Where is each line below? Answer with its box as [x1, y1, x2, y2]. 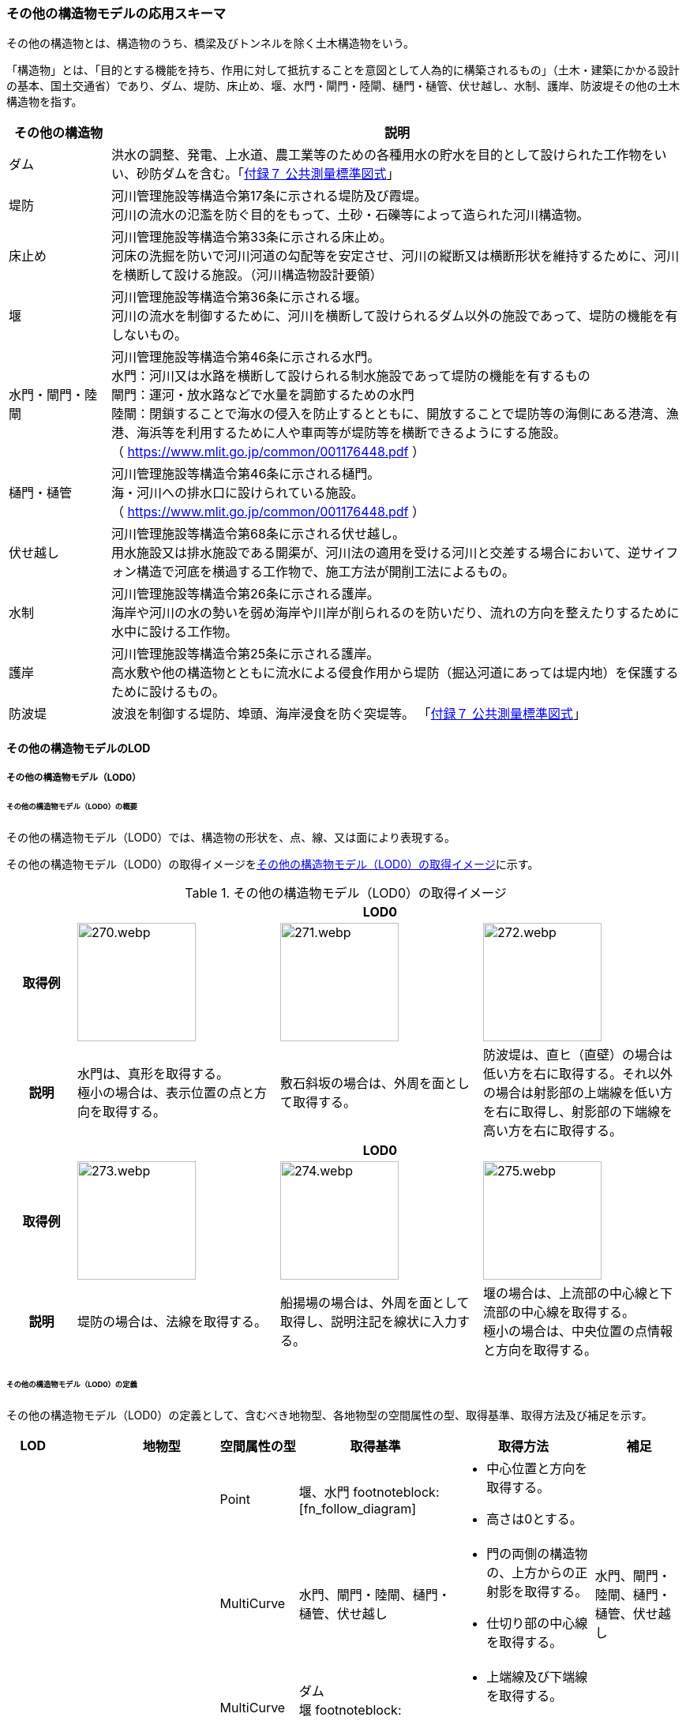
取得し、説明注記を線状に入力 [280, 1314, 458, 1330]
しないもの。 [111, 327, 188, 343]
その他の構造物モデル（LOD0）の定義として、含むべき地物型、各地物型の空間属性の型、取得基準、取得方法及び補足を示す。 [6, 1408, 653, 1422]
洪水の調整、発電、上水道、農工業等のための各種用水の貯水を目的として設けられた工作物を [111, 147, 654, 163]
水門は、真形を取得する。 [77, 1066, 230, 1082]
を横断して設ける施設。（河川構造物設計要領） [111, 267, 383, 283]
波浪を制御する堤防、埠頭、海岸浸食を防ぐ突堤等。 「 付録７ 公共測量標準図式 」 [111, 706, 587, 722]
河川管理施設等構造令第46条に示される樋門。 [111, 466, 380, 482]
